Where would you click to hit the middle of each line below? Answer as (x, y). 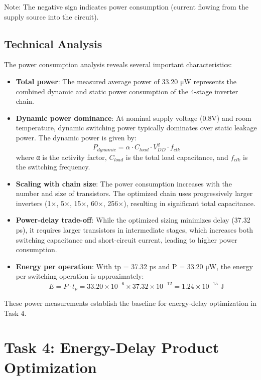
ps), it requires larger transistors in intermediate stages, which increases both (135, 230)
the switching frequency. (53, 167)
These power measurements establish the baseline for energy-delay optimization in (130, 303)
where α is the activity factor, (61, 157)
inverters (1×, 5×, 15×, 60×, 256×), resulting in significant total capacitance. (136, 203)
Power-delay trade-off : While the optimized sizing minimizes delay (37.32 (133, 220)
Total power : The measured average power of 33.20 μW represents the (126, 81)
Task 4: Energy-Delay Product (112, 347)
